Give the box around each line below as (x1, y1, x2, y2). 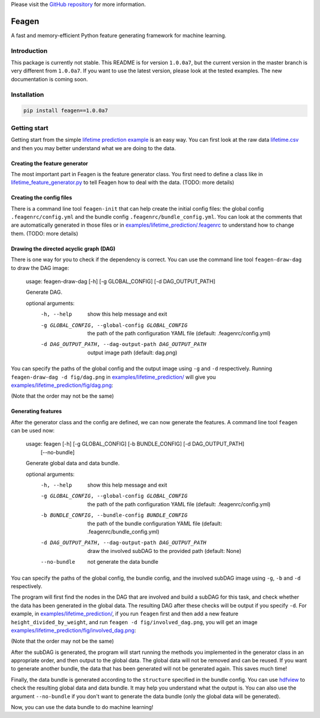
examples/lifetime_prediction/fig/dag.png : (11, 382, 114, 389)
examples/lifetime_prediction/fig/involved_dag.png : (11, 627, 136, 634)
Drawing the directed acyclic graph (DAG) (11, 245, 116, 252)
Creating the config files (11, 194, 72, 201)
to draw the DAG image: (11, 264, 69, 271)
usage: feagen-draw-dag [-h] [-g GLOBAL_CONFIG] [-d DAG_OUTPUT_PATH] (25, 278, 216, 285)
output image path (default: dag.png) (87, 349, 178, 356)
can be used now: (11, 427, 55, 434)
